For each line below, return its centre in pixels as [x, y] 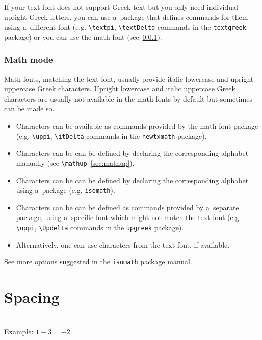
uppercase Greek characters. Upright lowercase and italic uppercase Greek [120, 89]
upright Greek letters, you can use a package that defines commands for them [126, 17]
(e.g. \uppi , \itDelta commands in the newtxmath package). [111, 136]
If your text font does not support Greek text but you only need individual [121, 7]
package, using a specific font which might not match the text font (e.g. [128, 217]
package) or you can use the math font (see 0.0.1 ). [83, 37]
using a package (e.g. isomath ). [65, 190]
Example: [19, 331]
